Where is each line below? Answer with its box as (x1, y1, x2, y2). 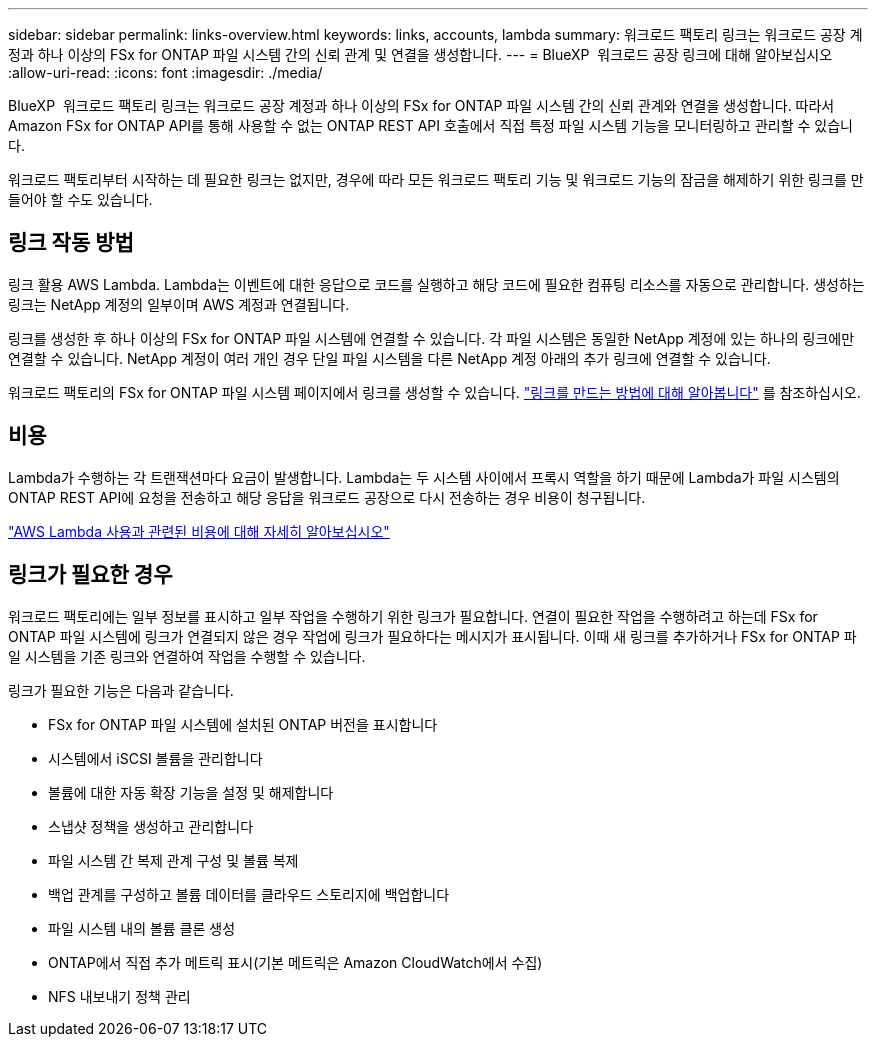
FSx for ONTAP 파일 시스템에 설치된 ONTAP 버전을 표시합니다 (48, 715, 438, 733)
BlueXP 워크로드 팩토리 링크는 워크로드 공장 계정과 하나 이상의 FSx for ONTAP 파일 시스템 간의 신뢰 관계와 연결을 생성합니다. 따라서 (8, 97, 835, 114)
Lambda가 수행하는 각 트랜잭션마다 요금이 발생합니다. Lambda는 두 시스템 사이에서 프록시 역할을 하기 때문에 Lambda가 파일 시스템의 (8, 468, 840, 486)
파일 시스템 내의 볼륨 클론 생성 (48, 919, 236, 937)
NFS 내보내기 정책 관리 (48, 987, 191, 1005)
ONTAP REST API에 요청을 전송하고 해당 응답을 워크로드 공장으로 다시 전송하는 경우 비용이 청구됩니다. (8, 488, 646, 506)
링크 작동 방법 (8, 230, 134, 256)
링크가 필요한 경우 (8, 562, 173, 588)
